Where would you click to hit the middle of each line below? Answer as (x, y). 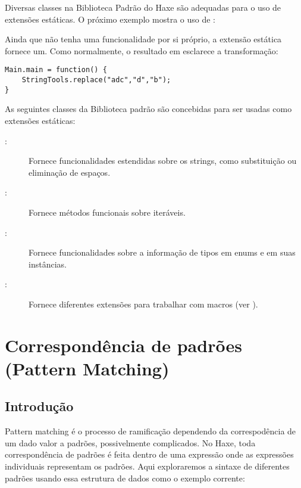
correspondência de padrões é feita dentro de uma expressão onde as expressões (149, 454)
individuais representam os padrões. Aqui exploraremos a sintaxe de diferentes (147, 466)
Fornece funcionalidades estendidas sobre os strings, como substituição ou (163, 161)
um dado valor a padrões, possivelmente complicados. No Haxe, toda (130, 442)
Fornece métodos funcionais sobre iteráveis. (107, 212)
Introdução (39, 406)
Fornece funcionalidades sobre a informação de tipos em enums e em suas (162, 252)
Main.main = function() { (56, 70)
